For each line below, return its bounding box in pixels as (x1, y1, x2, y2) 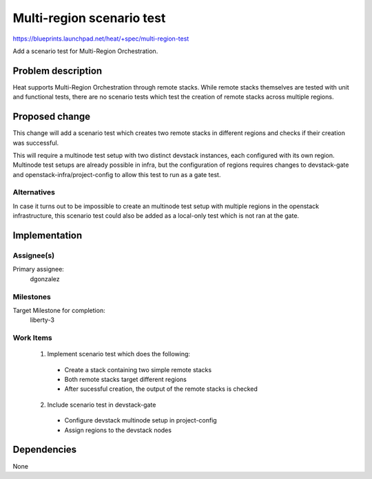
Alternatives (12, 187, 55, 197)
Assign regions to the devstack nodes (64, 426, 172, 434)
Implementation (12, 230, 83, 241)
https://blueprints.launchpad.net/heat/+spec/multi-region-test (12, 34, 189, 43)
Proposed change (12, 111, 91, 123)
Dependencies (12, 444, 77, 456)
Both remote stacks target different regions (64, 376, 187, 384)
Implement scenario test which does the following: (47, 350, 191, 358)
